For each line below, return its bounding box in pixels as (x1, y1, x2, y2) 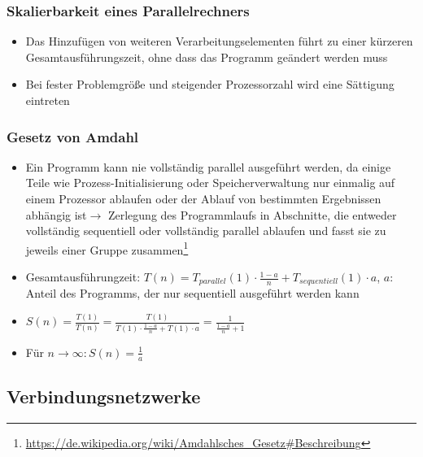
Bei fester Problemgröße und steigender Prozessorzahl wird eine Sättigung (25, 76, 395, 93)
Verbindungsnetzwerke (7, 384, 201, 409)
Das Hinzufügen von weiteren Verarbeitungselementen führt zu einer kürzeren (25, 33, 413, 50)
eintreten (25, 92, 70, 108)
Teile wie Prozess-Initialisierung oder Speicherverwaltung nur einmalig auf (25, 174, 395, 191)
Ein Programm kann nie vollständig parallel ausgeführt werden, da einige (25, 158, 391, 175)
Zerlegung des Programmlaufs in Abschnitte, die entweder (107, 206, 397, 223)
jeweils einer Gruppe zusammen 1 (25, 238, 189, 258)
